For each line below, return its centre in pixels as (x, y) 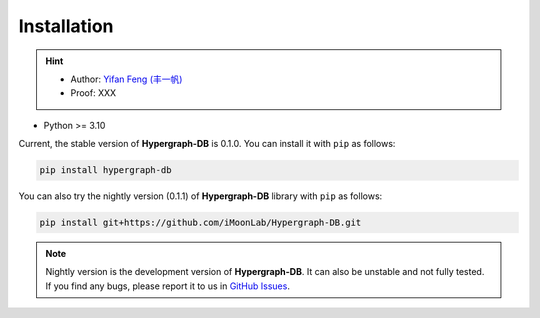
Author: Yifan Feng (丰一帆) (126, 79)
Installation (66, 26)
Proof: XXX (93, 93)
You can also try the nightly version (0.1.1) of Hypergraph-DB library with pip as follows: (200, 196)
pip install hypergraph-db (105, 170)
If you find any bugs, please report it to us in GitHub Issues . (167, 286)
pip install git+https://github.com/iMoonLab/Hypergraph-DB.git (200, 223)
